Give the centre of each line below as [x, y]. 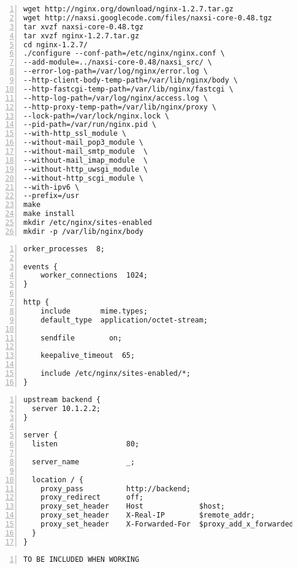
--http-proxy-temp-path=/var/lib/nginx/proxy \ [120, 107]
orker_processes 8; [64, 249]
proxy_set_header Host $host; [133, 506]
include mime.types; [94, 311]
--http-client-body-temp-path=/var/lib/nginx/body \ [131, 80]
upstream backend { [62, 399]
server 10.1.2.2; [66, 408]
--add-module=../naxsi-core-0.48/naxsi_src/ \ [118, 63]
